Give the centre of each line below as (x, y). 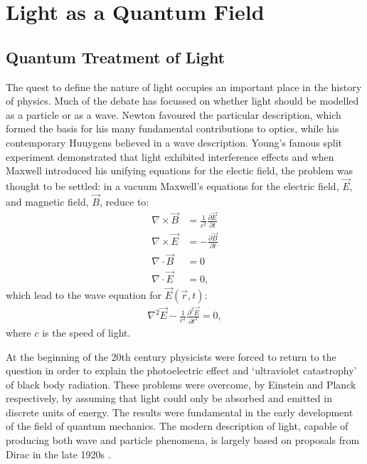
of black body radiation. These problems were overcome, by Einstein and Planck (181, 384)
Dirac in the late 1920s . (58, 454)
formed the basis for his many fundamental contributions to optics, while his (172, 128)
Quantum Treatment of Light (116, 57)
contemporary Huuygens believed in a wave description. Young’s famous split (174, 142)
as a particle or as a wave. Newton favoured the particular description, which (174, 114)
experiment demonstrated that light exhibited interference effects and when (170, 156)
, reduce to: (124, 201)
